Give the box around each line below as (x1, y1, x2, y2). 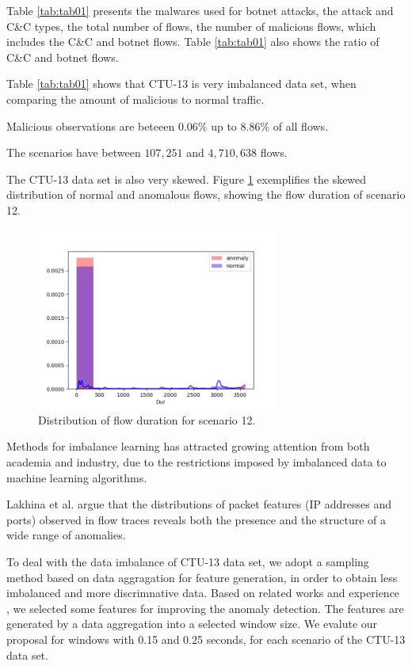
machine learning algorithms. (6, 469, 147, 485)
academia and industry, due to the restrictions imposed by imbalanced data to (6, 454, 387, 470)
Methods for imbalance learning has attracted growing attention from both (6, 438, 370, 455)
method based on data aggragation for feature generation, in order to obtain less (6, 569, 398, 585)
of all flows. (273, 117, 329, 134)
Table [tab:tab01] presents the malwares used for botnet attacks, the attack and (6, 2, 394, 18)
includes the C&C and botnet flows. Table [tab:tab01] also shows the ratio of (6, 33, 380, 50)
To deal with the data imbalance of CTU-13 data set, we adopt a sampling (6, 554, 369, 570)
